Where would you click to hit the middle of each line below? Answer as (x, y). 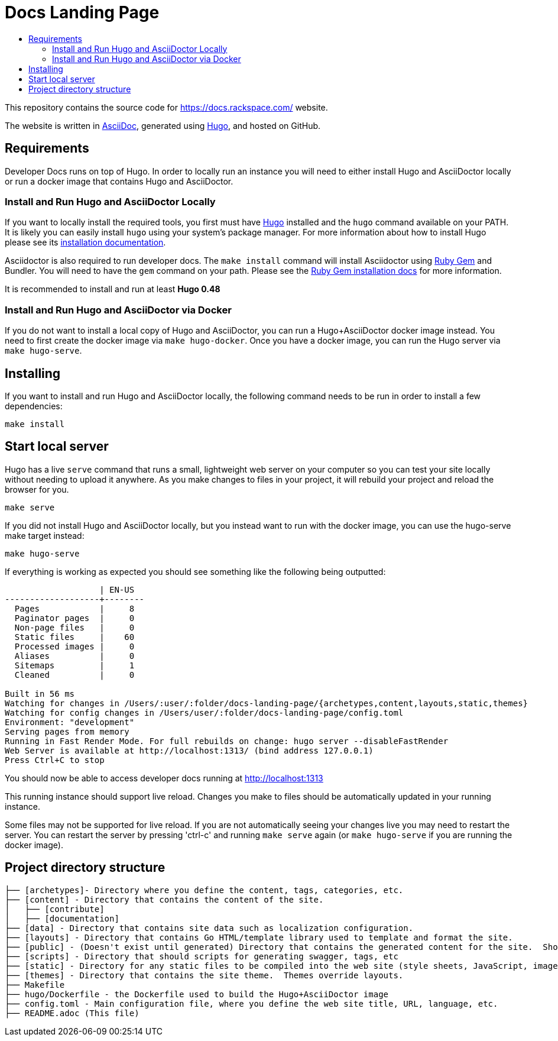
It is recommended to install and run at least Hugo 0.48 (113, 289)
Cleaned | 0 (74, 675)
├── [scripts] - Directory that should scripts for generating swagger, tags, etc (202, 956)
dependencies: (34, 406)
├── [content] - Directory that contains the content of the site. (164, 899)
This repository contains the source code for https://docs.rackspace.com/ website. (166, 107)
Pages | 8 (74, 608)
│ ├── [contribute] (55, 909)
